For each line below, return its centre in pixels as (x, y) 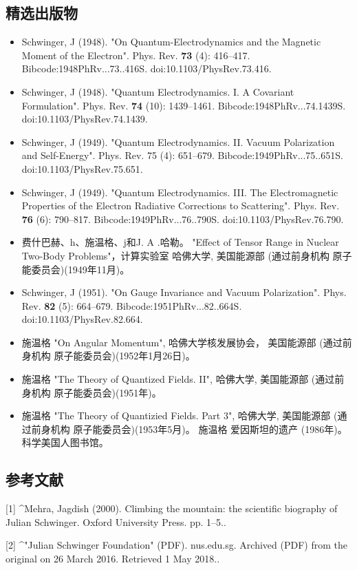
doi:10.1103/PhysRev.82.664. (82, 319)
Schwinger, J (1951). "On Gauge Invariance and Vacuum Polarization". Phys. (184, 292)
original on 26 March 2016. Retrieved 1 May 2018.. (113, 559)
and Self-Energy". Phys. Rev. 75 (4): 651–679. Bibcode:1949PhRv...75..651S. (182, 155)
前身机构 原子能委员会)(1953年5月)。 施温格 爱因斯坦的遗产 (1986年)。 (189, 429)
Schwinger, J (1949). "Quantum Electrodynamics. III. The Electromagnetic (180, 192)
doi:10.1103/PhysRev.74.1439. (85, 119)
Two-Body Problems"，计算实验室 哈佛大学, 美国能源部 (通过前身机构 (175, 255)
